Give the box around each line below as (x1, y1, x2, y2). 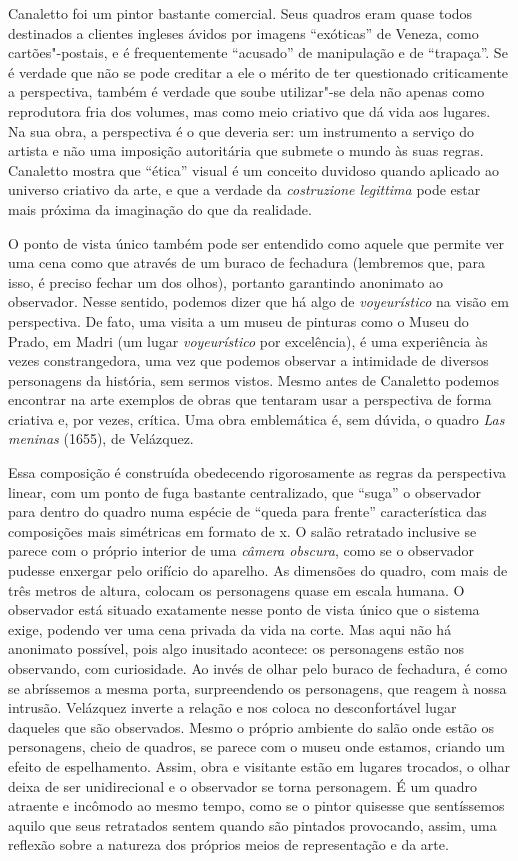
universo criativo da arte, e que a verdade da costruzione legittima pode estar (8, 179, 481, 200)
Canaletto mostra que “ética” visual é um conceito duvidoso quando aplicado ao (8, 159, 500, 180)
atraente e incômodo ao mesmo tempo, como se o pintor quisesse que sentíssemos (8, 795, 505, 816)
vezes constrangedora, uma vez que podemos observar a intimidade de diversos (8, 350, 489, 371)
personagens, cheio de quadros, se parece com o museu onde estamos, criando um (8, 736, 505, 757)
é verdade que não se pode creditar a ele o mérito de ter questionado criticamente (8, 61, 509, 82)
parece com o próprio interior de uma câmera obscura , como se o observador (8, 540, 474, 561)
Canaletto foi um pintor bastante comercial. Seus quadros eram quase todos (8, 3, 473, 23)
